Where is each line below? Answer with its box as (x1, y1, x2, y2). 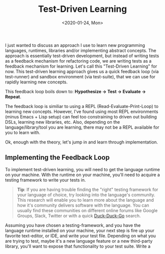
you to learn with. (5, 129, 40, 135)
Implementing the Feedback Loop (5, 153, 110, 162)
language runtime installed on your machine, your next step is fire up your (5, 227, 155, 233)
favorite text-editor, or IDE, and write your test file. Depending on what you (5, 233, 156, 239)
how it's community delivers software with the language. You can (17, 202, 150, 208)
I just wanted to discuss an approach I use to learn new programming (5, 42, 145, 48)
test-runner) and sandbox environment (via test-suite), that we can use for (5, 73, 156, 79)
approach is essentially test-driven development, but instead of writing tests (5, 53, 160, 59)
